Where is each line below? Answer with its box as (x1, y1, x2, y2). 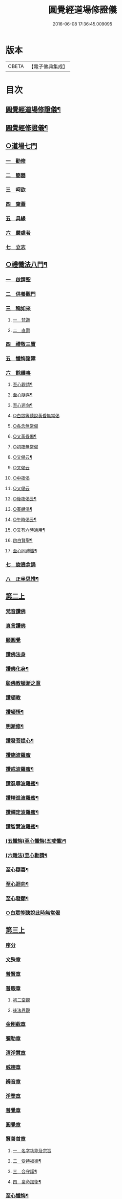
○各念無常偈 (12, 423, 39, 429)
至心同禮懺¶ (12, 548, 37, 554)
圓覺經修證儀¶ (5, 123, 48, 132)
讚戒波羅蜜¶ (5, 766, 34, 773)
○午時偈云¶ (12, 517, 37, 522)
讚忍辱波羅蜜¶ (5, 780, 39, 787)
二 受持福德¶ (12, 1158, 41, 1164)
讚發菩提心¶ (5, 737, 34, 744)
